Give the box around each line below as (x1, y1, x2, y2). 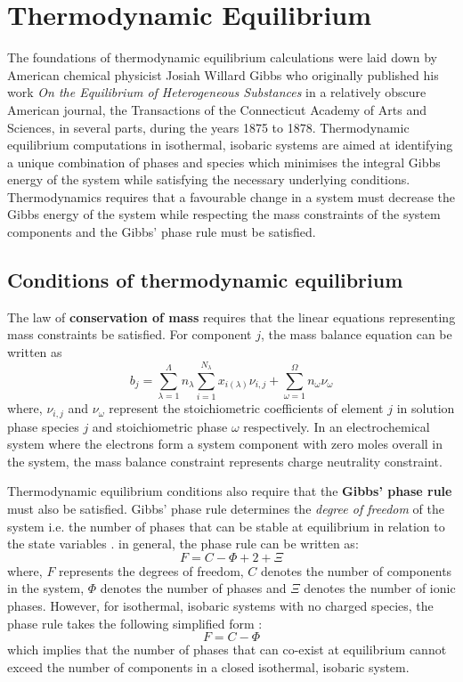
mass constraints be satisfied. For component (7, 325, 252, 344)
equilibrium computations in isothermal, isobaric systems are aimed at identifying (7, 135, 453, 154)
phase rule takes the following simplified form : (7, 613, 263, 632)
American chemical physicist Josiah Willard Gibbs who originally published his (7, 65, 439, 84)
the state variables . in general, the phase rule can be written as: (7, 534, 359, 553)
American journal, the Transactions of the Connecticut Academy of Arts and (7, 100, 426, 118)
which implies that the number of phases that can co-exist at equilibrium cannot (7, 640, 447, 659)
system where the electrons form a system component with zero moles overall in (7, 434, 443, 453)
